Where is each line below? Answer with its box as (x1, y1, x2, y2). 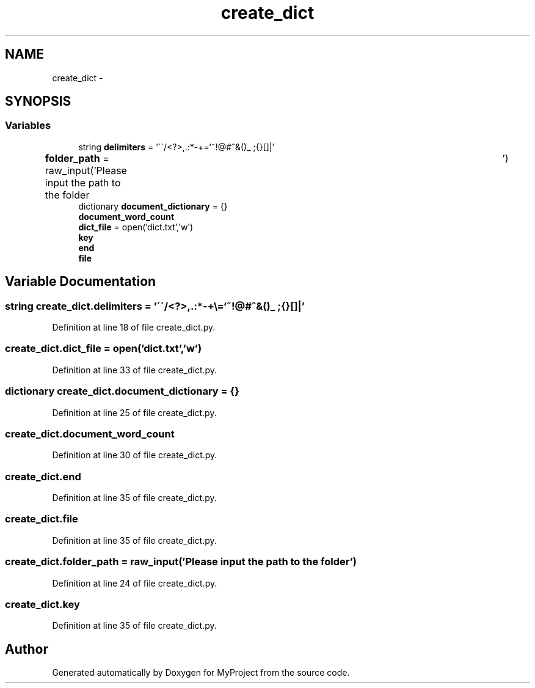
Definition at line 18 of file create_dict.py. (52, 322, 216, 333)
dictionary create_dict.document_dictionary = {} (5, 385, 239, 398)
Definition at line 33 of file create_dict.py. (52, 364, 217, 375)
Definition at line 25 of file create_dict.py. (52, 407, 217, 418)
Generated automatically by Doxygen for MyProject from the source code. (52, 667, 350, 678)
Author (5, 641, 48, 657)
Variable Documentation (5, 274, 156, 290)
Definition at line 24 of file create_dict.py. (52, 577, 217, 588)
